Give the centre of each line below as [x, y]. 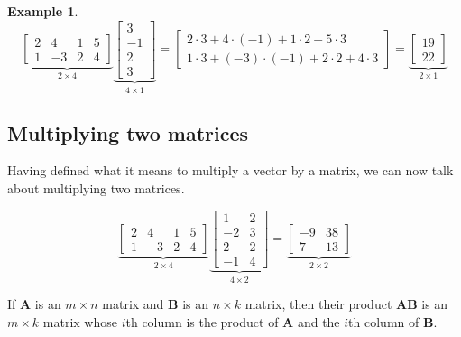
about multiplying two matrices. [96, 187]
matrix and [133, 304]
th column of [384, 321]
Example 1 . [43, 11]
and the [318, 321]
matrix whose [80, 321]
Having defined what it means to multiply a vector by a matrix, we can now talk [230, 170]
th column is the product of [202, 321]
